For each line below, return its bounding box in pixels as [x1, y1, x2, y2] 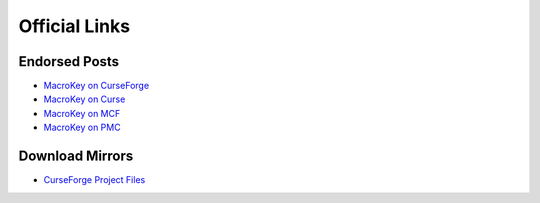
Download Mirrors [18, 148, 134, 165]
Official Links [18, 15, 130, 37]
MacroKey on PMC [43, 121, 121, 134]
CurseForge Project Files [43, 174, 146, 186]
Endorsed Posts [18, 53, 120, 70]
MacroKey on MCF [43, 107, 121, 119]
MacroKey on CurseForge [43, 80, 150, 92]
